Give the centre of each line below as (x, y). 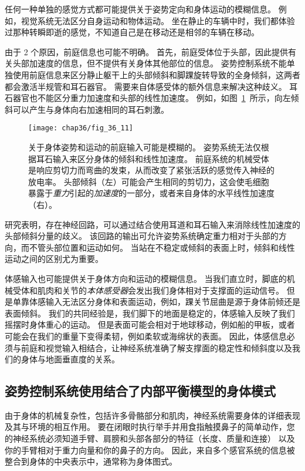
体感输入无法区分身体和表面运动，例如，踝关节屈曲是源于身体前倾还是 (165, 302)
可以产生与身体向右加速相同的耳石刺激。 (91, 109)
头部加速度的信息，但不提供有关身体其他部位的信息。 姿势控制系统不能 (150, 63)
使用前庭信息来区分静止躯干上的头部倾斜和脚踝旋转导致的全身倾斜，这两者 (156, 74)
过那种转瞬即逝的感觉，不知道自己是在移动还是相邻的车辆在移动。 (132, 32)
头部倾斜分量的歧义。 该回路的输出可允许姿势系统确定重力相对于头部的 (142, 236)
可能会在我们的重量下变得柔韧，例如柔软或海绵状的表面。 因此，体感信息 (146, 336)
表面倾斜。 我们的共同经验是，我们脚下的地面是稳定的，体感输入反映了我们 (150, 313)
